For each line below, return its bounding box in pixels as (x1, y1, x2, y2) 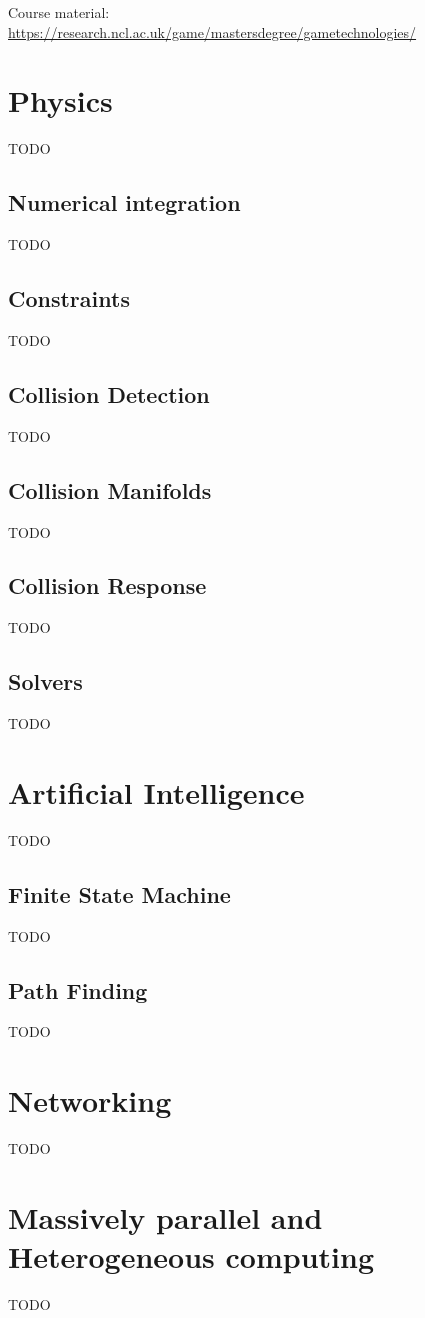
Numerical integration (8, 187, 241, 218)
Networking (8, 1080, 172, 1121)
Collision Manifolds (8, 474, 212, 505)
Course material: (8, 2, 110, 22)
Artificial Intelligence (8, 771, 305, 812)
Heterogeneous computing (8, 1236, 374, 1277)
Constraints (8, 283, 130, 314)
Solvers (8, 666, 83, 697)
